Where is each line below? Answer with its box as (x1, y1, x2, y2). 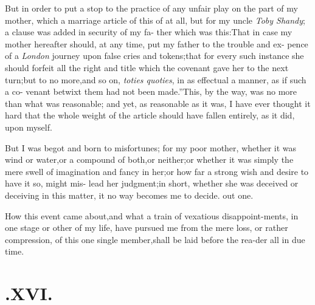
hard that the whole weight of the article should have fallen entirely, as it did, (5, 109, 295, 122)
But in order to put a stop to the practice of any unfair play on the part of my (5, 2, 298, 14)
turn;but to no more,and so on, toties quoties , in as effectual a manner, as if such (5, 73, 306, 86)
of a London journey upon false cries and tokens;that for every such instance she (5, 49, 304, 62)
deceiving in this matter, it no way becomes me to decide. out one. (5, 188, 254, 201)
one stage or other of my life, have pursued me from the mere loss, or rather (5, 221, 288, 234)
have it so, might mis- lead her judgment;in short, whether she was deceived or (5, 177, 299, 190)
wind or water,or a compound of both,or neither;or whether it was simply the (5, 153, 294, 166)
